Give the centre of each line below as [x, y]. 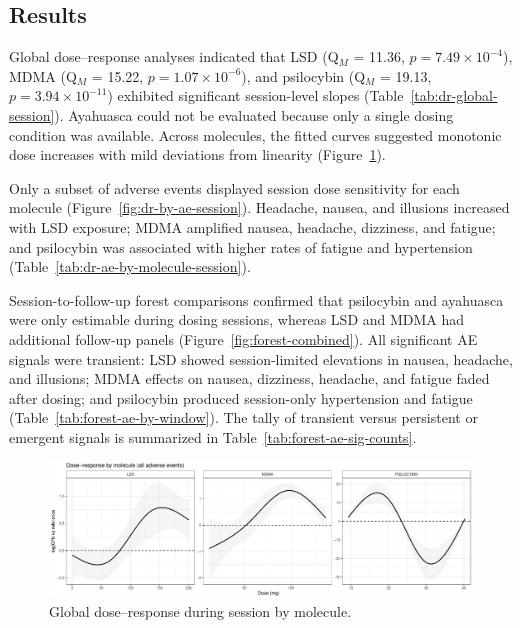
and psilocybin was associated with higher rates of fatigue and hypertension [241, 246]
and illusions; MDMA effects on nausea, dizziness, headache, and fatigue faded [249, 378]
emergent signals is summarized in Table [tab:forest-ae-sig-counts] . [213, 436]
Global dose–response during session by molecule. [200, 611]
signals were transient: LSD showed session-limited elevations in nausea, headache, [261, 358]
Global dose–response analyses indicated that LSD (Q [174, 56]
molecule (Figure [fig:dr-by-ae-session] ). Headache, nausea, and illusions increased [259, 207]
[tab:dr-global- [454, 95]
